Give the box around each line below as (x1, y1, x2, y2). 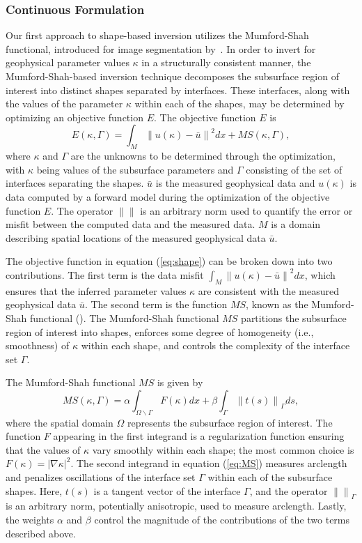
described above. (6, 526, 76, 540)
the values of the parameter (6, 96, 123, 111)
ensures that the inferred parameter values (6, 283, 187, 298)
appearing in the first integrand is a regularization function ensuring (53, 429, 345, 443)
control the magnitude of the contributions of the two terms (94, 512, 350, 527)
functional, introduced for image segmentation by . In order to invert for (6, 41, 316, 56)
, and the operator (249, 483, 328, 498)
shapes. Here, (6, 483, 63, 498)
